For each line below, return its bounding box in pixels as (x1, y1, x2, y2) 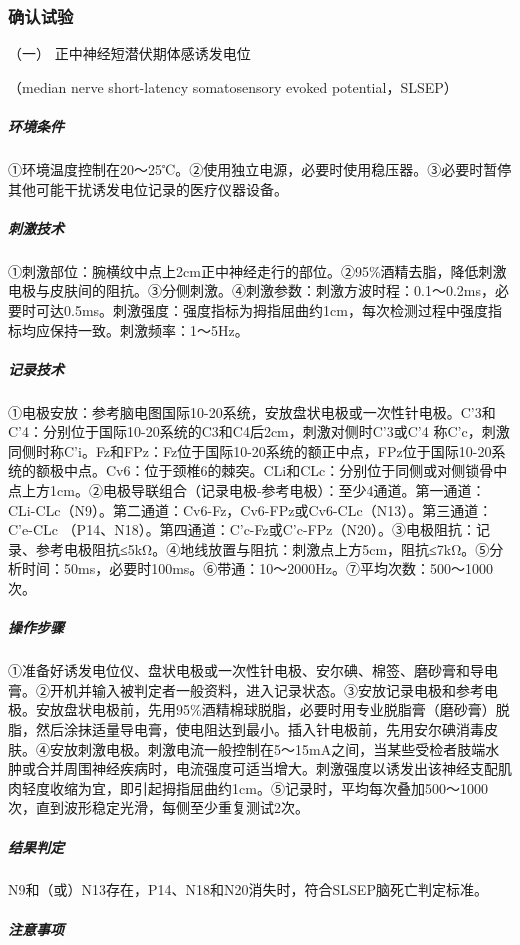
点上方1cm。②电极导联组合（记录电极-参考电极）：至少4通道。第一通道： (8, 480, 486, 501)
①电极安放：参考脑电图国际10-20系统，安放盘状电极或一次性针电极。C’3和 (8, 401, 496, 422)
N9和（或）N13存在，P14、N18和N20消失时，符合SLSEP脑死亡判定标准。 (8, 879, 488, 900)
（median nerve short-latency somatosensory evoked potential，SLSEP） (8, 76, 458, 97)
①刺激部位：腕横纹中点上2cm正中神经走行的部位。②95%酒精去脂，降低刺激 (8, 260, 507, 281)
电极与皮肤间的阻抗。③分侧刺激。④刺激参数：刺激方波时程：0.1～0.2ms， (8, 280, 495, 301)
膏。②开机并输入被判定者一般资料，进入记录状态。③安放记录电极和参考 (8, 679, 484, 700)
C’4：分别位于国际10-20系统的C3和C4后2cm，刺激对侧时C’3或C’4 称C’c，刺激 (8, 421, 510, 442)
